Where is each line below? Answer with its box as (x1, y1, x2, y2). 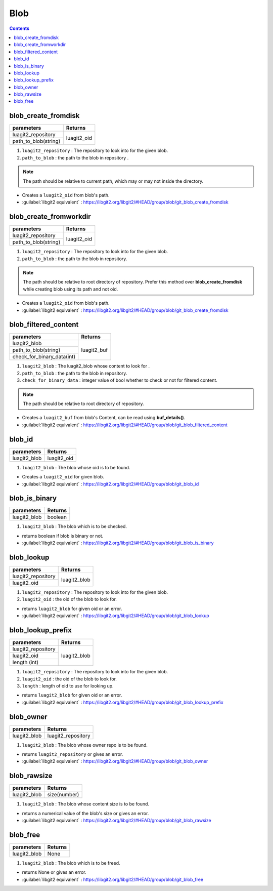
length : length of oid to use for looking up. (22, 682, 114, 688)
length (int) (12, 659, 39, 666)
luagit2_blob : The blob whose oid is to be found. (22, 464, 130, 470)
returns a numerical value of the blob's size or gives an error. (22, 810, 149, 816)
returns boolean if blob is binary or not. (22, 533, 104, 539)
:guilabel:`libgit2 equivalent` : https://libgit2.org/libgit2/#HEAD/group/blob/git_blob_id (22, 481, 199, 487)
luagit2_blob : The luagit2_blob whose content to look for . (22, 363, 150, 369)
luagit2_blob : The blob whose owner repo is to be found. (22, 742, 148, 748)
